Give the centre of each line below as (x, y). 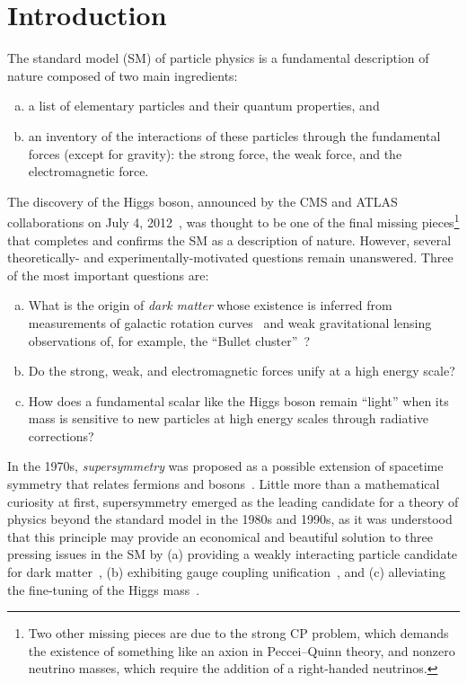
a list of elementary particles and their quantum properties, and (204, 106)
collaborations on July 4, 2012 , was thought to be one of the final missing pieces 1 (233, 221)
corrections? (61, 435)
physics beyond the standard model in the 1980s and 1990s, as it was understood (230, 519)
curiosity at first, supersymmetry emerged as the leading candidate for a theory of (233, 501)
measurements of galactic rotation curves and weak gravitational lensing (230, 322)
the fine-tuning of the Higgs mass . (104, 589)
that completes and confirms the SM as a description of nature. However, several (229, 239)
